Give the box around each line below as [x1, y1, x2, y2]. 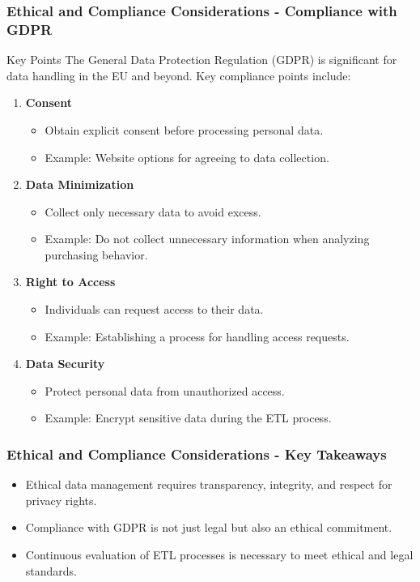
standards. [25, 562, 78, 579]
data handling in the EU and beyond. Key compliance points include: [6, 66, 351, 83]
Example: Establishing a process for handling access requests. [45, 327, 350, 344]
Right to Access [25, 273, 116, 290]
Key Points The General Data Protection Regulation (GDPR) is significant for [6, 51, 397, 68]
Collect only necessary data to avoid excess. [45, 203, 261, 220]
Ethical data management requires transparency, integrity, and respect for [25, 476, 392, 493]
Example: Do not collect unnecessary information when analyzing [45, 230, 370, 247]
